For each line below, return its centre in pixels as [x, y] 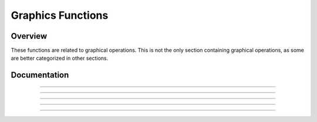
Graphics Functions [60, 15]
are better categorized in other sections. [60, 58]
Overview [29, 36]
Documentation [40, 75]
